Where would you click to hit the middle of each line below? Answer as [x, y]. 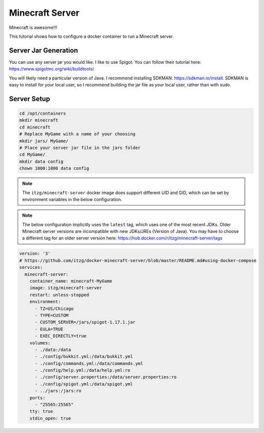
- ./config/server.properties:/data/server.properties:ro [106, 377]
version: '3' [35, 254]
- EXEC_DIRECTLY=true [61, 336]
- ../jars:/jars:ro [58, 391]
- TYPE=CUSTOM [52, 315]
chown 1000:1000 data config [54, 168]
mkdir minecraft [39, 120]
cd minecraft [35, 127]
